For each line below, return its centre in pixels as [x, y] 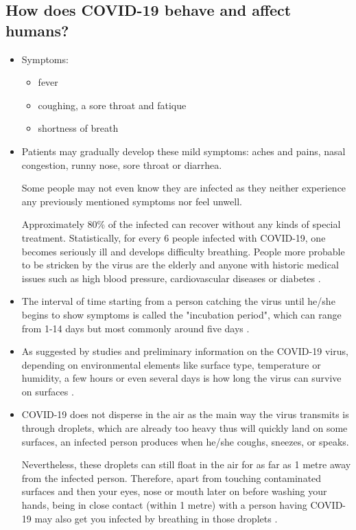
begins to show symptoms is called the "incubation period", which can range [181, 314]
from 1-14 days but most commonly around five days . [135, 328]
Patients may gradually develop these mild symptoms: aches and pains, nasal [183, 151]
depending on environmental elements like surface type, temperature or [171, 364]
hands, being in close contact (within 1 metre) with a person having [164, 505]
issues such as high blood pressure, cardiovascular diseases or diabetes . [171, 278]
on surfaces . [48, 391]
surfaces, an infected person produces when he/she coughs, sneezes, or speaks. [185, 441]
